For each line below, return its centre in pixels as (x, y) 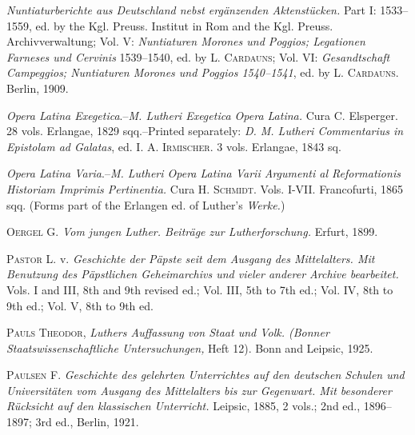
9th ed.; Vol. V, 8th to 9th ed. (80, 305)
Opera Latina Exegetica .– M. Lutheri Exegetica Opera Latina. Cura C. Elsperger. (202, 115)
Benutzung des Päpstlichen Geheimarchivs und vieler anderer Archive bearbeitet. (203, 274)
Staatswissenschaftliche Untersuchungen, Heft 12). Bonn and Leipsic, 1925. (190, 347)
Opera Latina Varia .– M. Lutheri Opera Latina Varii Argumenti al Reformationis (204, 173)
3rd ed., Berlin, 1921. (87, 422)
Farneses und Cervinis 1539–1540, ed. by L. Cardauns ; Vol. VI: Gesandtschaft (198, 56)
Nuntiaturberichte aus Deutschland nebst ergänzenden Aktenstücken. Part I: (192, 10)
